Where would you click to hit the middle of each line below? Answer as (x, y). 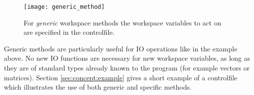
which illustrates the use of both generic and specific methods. (98, 87)
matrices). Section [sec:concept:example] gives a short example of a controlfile (121, 77)
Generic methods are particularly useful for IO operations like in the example (121, 48)
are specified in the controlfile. (69, 32)
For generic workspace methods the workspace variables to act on (123, 22)
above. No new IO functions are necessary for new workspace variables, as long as (127, 58)
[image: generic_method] (64, 7)
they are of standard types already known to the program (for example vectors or (127, 68)
